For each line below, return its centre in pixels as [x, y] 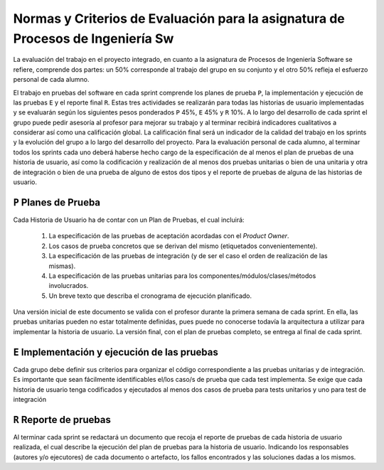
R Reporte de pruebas [62, 420]
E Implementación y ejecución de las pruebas [116, 352]
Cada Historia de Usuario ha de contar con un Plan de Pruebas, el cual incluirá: [129, 220]
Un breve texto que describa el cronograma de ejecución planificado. [150, 296]
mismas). [62, 266]
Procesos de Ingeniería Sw [94, 38]
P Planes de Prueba [57, 202]
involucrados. [69, 286]
